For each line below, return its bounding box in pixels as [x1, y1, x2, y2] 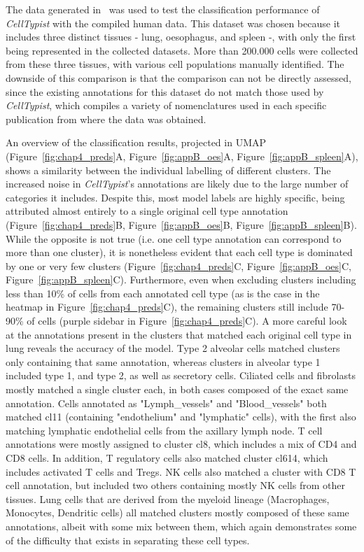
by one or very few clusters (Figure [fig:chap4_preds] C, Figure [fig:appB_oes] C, [6, 258, 351, 273]
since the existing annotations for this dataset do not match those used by [6, 84, 324, 99]
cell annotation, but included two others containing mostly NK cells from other [6, 478, 345, 493]
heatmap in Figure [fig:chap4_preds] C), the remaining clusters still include [6, 299, 328, 314]
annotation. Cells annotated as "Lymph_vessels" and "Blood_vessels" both [6, 395, 327, 410]
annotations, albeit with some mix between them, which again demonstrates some [6, 518, 357, 533]
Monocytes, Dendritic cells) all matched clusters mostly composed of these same [6, 505, 349, 520]
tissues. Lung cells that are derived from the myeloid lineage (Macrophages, [6, 491, 330, 506]
